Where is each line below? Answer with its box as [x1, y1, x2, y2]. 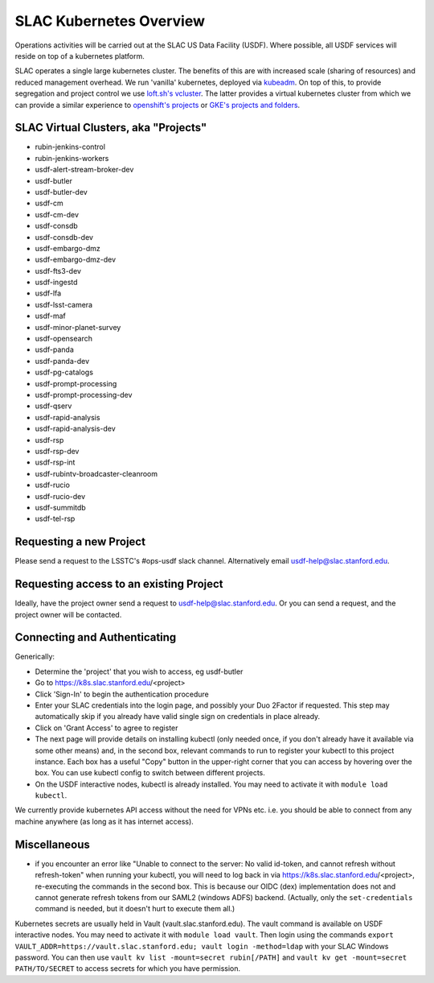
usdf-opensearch [35, 334, 92, 344]
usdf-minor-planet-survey [35, 322, 121, 332]
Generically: [14, 652, 55, 662]
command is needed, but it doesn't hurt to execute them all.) [35, 904, 235, 914]
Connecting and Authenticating [14, 630, 177, 644]
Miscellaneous [14, 837, 90, 851]
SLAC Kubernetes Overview [14, 12, 205, 30]
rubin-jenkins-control [35, 142, 106, 152]
